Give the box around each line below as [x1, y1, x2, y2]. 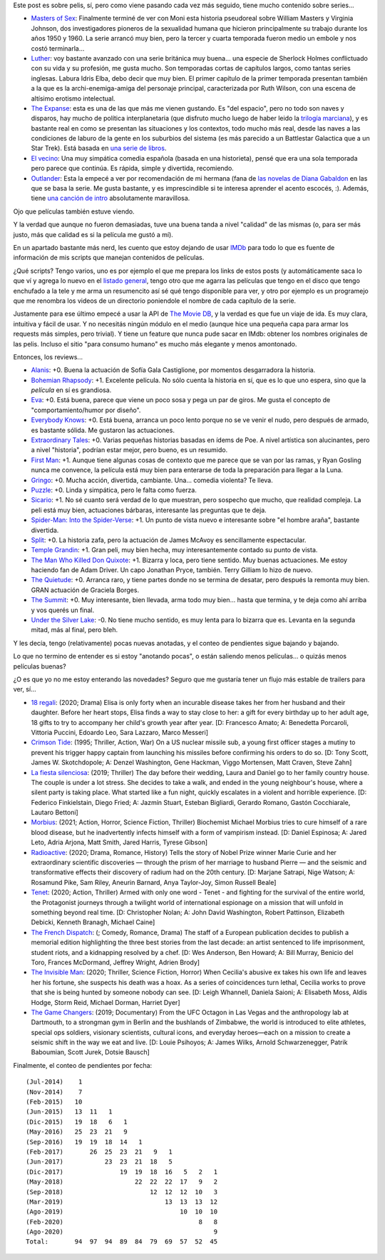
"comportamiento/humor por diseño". [31, 406, 141, 414]
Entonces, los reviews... [13, 352, 83, 361]
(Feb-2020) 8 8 [26, 1218, 217, 1226]
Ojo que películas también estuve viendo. [13, 207, 135, 216]
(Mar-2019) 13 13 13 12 [26, 1197, 217, 1206]
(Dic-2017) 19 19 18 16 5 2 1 [26, 1168, 217, 1176]
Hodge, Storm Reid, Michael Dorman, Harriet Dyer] [31, 998, 180, 1006]
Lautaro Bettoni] [31, 808, 78, 817]
